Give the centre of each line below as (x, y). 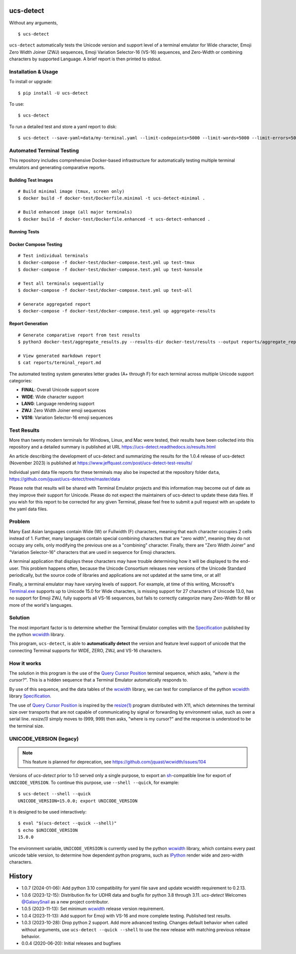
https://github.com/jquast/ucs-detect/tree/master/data (65, 479)
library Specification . (30, 696)
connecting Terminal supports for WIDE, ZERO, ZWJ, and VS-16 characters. (86, 650)
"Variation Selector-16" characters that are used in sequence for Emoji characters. (92, 552)
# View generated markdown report (59, 356)
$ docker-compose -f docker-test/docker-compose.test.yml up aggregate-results (117, 311)
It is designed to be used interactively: (48, 812)
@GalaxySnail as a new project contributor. (65, 902)
